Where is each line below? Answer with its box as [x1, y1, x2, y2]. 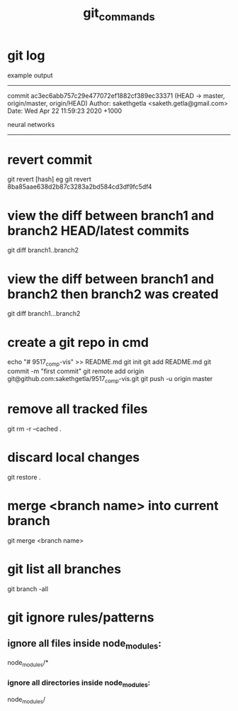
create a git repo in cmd [7, 334, 149, 351]
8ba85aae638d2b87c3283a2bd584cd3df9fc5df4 [7, 182, 152, 191]
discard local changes [7, 449, 140, 465]
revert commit [7, 151, 93, 167]
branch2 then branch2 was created [7, 286, 219, 302]
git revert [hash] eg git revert [7, 175, 92, 184]
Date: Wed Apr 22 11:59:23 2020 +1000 [7, 106, 123, 115]
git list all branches [7, 561, 122, 577]
